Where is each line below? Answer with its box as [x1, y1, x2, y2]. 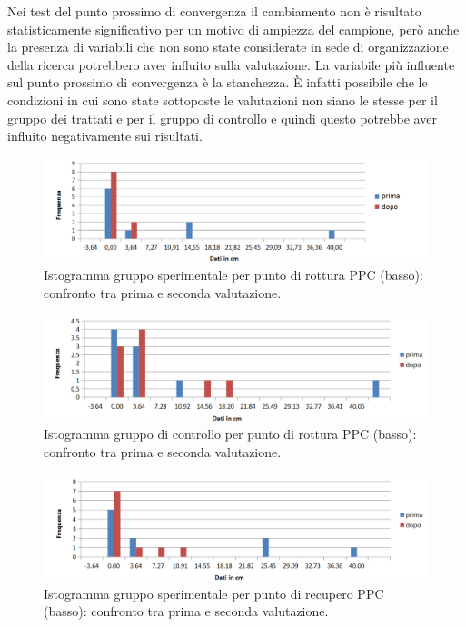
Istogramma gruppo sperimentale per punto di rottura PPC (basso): [44, 265, 423, 284]
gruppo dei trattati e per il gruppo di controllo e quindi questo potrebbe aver [7, 108, 437, 127]
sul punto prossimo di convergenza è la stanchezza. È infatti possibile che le [7, 73, 428, 92]
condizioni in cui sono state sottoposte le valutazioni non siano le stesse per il [7, 90, 438, 109]
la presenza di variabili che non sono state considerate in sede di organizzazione [7, 37, 449, 56]
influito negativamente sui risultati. [7, 126, 203, 145]
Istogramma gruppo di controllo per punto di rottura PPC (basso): [44, 424, 417, 443]
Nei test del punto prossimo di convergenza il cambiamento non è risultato [7, 2, 421, 20]
